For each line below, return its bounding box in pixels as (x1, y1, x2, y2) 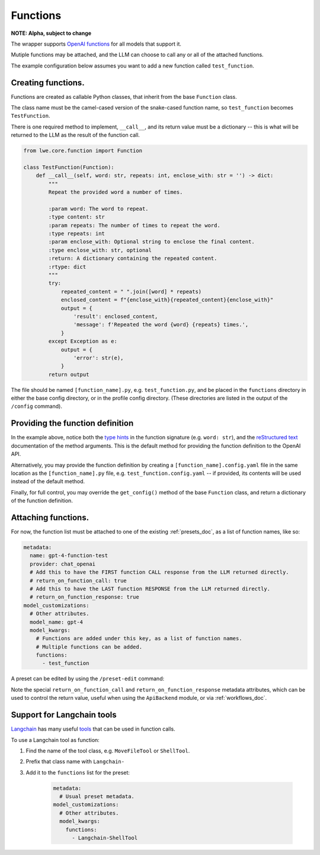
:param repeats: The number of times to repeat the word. (48, 222, 220, 229)
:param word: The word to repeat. (48, 205, 149, 212)
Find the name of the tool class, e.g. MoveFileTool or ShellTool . (25, 747, 190, 754)
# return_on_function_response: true (30, 594, 139, 600)
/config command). (11, 403, 62, 410)
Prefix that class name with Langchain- (25, 758, 124, 765)
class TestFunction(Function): (23, 163, 115, 171)
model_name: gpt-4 (30, 619, 83, 625)
